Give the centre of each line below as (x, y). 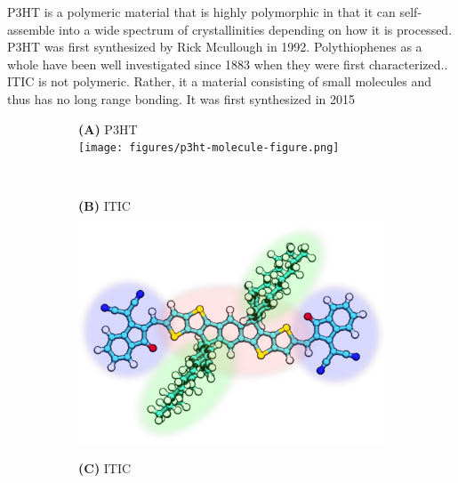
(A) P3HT (108, 129)
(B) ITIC (104, 206)
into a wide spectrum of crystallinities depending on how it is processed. (256, 29)
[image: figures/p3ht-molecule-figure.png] (209, 148)
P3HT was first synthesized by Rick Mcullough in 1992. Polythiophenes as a (215, 47)
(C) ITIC (105, 468)
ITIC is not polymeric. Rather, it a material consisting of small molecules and (220, 81)
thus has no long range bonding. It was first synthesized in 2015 (181, 98)
